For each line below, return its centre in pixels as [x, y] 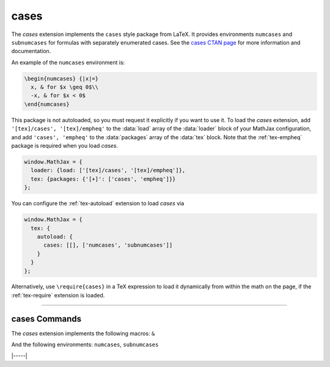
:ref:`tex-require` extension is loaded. [58, 295]
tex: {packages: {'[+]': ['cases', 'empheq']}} [103, 179]
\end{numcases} [47, 104]
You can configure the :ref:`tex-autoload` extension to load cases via [98, 203]
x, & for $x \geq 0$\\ [65, 87]
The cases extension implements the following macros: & [83, 333]
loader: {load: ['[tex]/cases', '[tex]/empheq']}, [108, 170]
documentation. [31, 51]
